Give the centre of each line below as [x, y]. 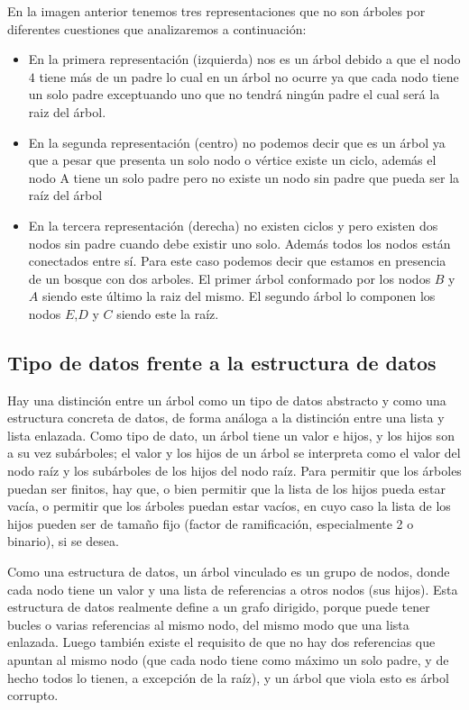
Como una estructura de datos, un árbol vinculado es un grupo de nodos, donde [229, 572]
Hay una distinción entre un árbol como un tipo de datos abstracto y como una [227, 400]
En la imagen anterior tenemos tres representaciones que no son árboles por [216, 11]
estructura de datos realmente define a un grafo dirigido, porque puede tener [219, 607]
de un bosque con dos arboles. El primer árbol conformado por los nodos [230, 278]
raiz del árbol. [67, 111]
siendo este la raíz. [168, 313]
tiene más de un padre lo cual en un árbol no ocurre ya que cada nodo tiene [249, 76]
